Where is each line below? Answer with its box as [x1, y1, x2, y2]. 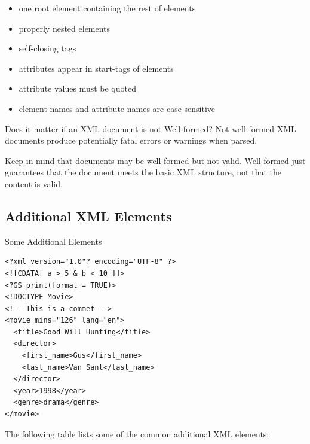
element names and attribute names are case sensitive [19, 102, 216, 114]
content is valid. [5, 177, 63, 190]
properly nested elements [19, 22, 111, 34]
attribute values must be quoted [19, 82, 136, 95]
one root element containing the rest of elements [19, 2, 196, 14]
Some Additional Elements [5, 235, 102, 247]
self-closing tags [19, 42, 76, 54]
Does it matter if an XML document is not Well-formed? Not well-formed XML [5, 122, 296, 135]
